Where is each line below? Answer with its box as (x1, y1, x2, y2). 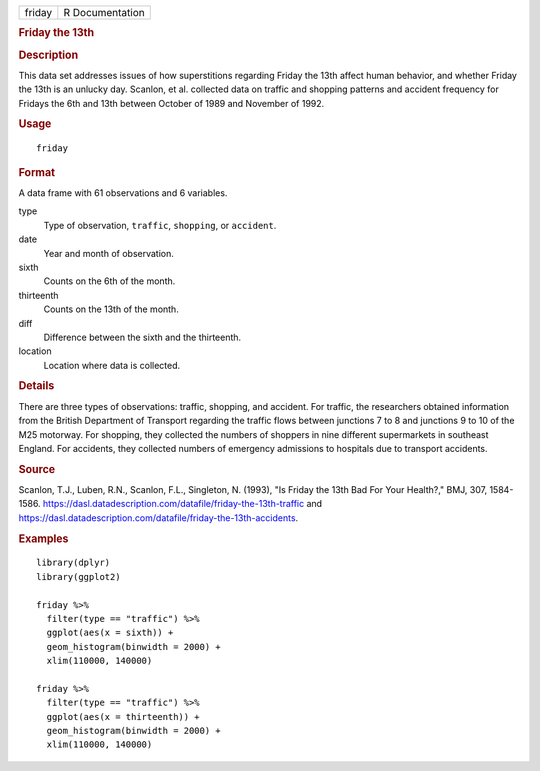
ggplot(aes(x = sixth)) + (46, 627, 174, 639)
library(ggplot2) (36, 571, 121, 582)
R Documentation (63, 6, 145, 19)
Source (18, 462, 56, 476)
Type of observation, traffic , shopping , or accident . (43, 219, 277, 231)
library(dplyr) (36, 557, 111, 569)
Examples (18, 531, 69, 545)
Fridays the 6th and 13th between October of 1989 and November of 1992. (18, 97, 325, 109)
